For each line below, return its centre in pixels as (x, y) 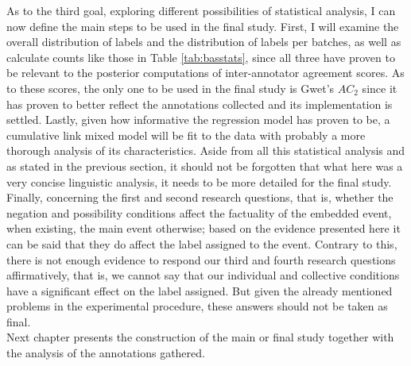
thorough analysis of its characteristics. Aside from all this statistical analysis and (206, 150)
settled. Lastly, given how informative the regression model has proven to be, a (198, 119)
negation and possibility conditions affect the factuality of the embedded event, (199, 212)
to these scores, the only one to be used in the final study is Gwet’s (171, 88)
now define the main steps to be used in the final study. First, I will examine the (203, 26)
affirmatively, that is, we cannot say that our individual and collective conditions (203, 275)
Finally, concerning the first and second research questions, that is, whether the (200, 197)
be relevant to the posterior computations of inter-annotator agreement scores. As (205, 73)
